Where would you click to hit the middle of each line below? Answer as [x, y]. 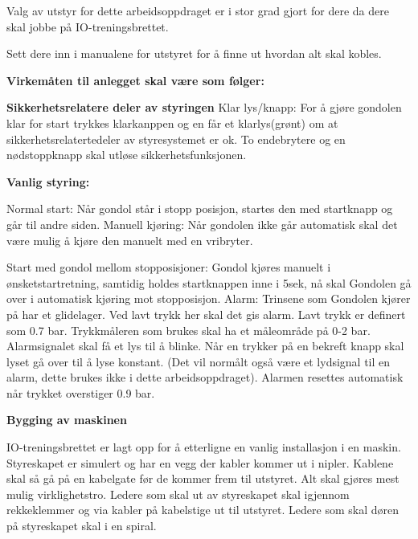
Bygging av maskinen [67, 420]
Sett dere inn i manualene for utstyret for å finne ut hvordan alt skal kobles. [194, 53]
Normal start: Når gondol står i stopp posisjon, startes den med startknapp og [200, 208]
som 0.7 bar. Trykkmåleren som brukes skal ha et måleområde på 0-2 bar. [189, 330]
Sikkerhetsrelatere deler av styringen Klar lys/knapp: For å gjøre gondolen [204, 107]
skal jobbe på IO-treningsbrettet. [88, 26]
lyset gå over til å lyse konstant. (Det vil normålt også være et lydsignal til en [199, 361]
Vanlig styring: [48, 181]
